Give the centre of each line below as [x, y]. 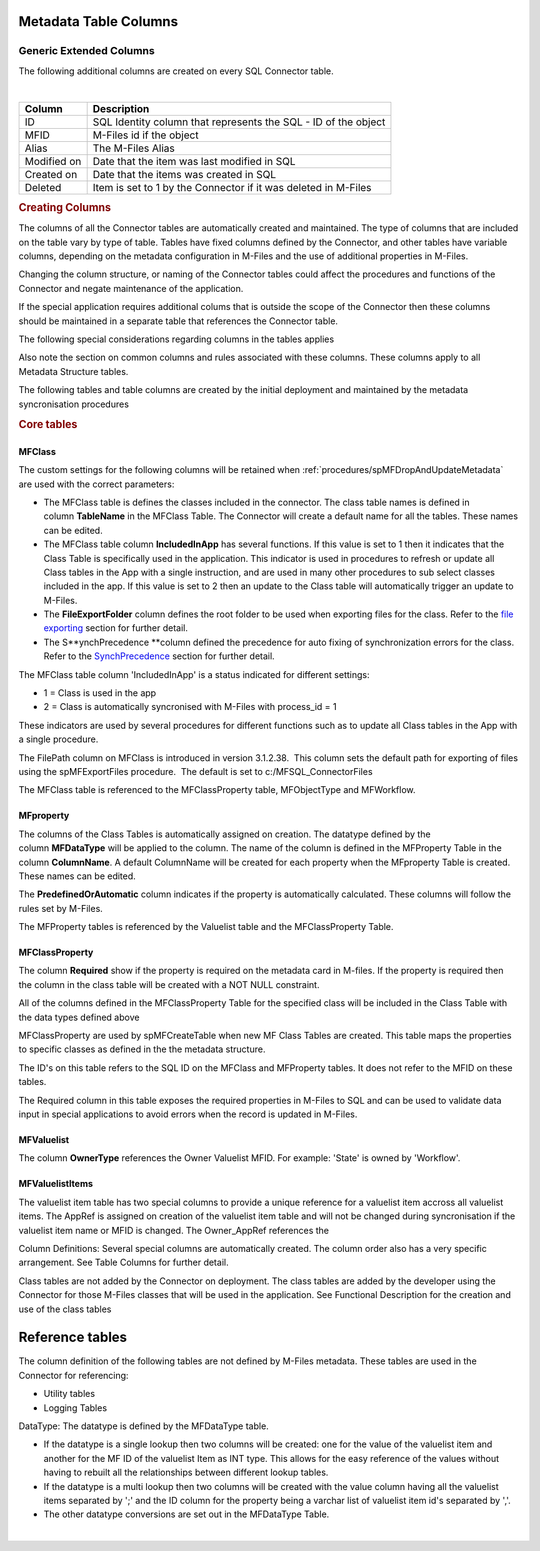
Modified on [53, 161]
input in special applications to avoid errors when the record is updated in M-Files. [188, 1114]
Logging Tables [75, 1407]
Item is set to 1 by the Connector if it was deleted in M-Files [232, 187]
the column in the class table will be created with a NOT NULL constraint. [169, 984]
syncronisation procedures [74, 404]
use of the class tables [65, 1309]
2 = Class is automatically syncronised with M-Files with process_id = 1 [190, 707]
